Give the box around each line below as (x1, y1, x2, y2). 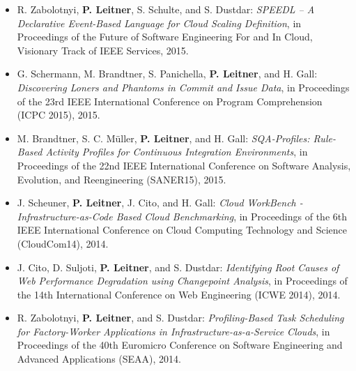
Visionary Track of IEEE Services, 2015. (17, 43, 189, 57)
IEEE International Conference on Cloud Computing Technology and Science (17, 222, 347, 237)
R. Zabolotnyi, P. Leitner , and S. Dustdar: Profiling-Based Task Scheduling (17, 310, 344, 325)
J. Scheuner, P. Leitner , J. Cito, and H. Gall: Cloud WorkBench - (17, 195, 303, 210)
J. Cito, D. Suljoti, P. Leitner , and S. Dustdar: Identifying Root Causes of (17, 259, 339, 274)
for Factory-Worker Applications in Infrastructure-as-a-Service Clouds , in (17, 324, 330, 338)
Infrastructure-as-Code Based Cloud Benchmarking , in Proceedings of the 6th (17, 209, 348, 223)
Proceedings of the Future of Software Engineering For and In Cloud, (17, 29, 313, 44)
